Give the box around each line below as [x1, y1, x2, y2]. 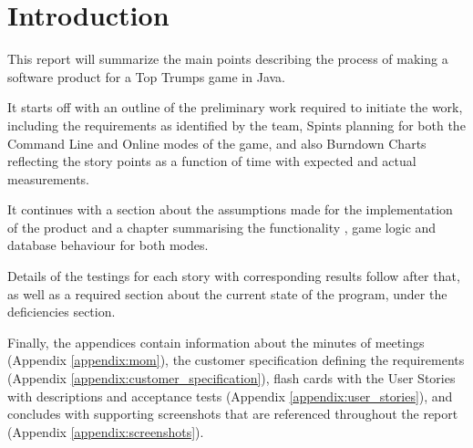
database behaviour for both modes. [7, 235, 209, 255]
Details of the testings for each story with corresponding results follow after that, [7, 266, 460, 286]
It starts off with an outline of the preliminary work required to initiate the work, [7, 98, 463, 117]
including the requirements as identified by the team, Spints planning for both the [7, 115, 466, 134]
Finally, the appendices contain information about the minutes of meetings [7, 332, 425, 351]
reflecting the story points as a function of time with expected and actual [7, 151, 416, 171]
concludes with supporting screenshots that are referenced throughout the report [7, 404, 458, 423]
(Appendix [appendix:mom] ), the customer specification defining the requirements [7, 350, 465, 370]
